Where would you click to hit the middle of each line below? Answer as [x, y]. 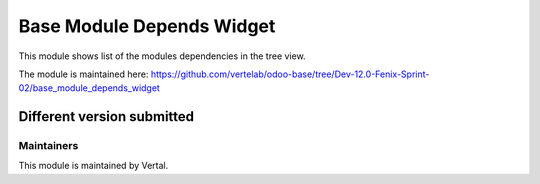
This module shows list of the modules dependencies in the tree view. [162, 56]
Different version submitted [106, 116]
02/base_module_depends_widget [89, 88]
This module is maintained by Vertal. [93, 166]
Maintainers [48, 146]
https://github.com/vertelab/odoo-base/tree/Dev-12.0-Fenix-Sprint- [290, 74]
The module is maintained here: [83, 74]
